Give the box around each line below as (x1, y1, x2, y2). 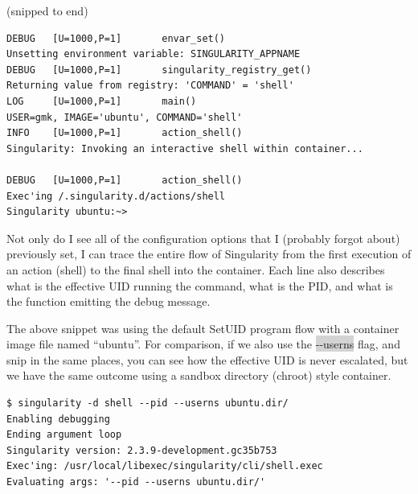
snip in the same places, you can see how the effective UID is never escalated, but (6, 351, 408, 368)
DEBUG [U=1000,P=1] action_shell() (6, 174, 243, 186)
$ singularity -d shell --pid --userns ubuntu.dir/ (6, 397, 289, 410)
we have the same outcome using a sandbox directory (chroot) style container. (6, 367, 391, 384)
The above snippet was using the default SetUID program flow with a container (6, 319, 400, 336)
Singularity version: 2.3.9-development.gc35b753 (6, 444, 277, 456)
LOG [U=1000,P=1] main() (6, 95, 197, 107)
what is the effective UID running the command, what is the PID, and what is (6, 277, 393, 294)
